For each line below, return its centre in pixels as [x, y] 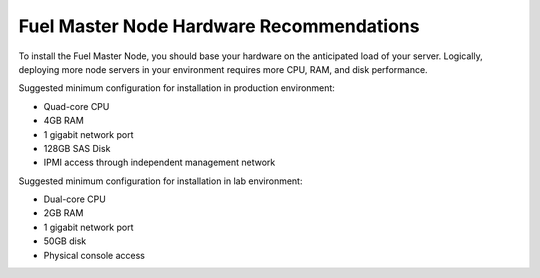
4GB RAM [63, 121]
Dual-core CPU [75, 199]
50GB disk [65, 241]
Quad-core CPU [76, 106]
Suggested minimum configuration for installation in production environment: [176, 88]
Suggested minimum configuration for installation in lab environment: [160, 181]
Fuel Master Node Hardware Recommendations [219, 26]
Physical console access [94, 255]
